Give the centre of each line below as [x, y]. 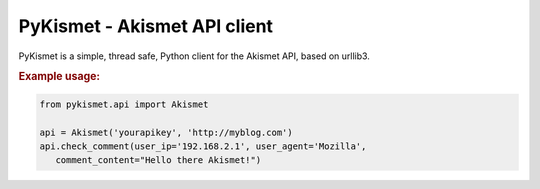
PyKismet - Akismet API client [146, 26]
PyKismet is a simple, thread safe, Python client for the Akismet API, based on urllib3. [194, 56]
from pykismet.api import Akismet [124, 104]
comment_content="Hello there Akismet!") [158, 160]
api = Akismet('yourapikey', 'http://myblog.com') [166, 132]
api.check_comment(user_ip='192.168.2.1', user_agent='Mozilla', [203, 146]
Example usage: [59, 77]
